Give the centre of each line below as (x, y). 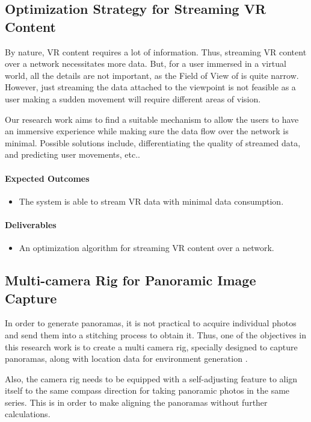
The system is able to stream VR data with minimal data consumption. (151, 201)
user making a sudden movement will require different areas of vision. (133, 98)
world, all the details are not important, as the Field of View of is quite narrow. (152, 75)
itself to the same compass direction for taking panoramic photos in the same (147, 390)
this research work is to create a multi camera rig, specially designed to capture (151, 346)
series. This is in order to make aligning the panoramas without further (136, 402)
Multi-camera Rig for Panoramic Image (131, 280)
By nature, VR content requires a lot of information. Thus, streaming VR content (156, 51)
